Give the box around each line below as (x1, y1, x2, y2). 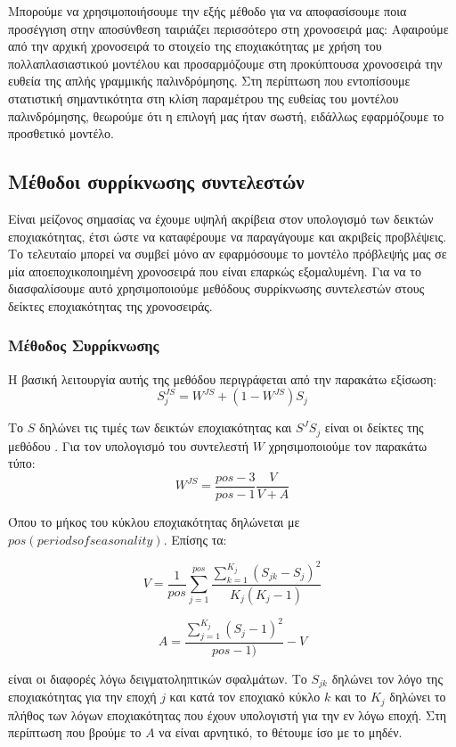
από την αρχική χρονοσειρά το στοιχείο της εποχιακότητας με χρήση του (8, 37, 382, 55)
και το (334, 687, 367, 706)
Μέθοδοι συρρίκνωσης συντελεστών (8, 168, 305, 195)
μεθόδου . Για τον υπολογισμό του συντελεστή (8, 436, 249, 455)
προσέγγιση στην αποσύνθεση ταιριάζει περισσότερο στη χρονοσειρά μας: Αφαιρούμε (8, 19, 449, 37)
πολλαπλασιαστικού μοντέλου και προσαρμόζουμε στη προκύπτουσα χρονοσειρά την (8, 53, 443, 72)
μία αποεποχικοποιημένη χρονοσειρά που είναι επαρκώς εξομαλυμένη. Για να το (8, 261, 421, 280)
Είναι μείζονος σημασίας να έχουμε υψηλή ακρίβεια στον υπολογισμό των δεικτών (8, 209, 434, 227)
